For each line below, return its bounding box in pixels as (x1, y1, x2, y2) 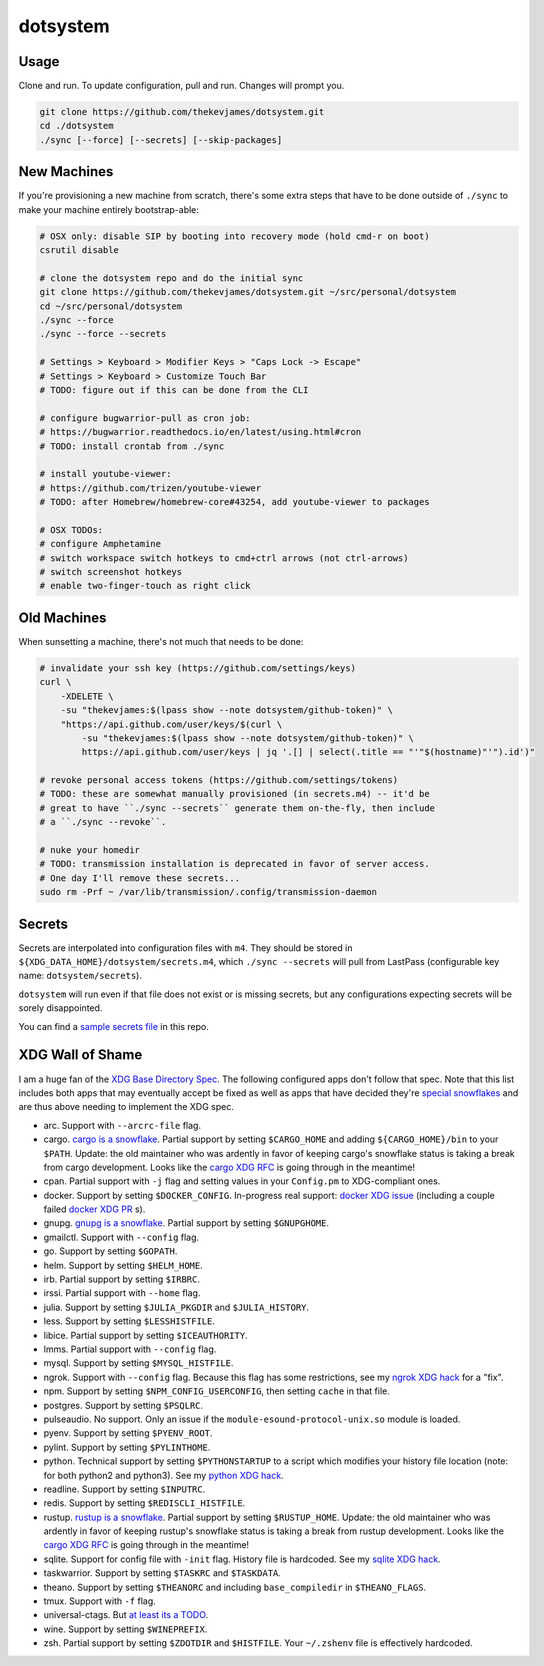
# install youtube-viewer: (39, 468, 172, 480)
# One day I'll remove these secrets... (39, 872, 240, 884)
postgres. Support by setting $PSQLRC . (43, 1399, 204, 1411)
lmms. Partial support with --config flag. (43, 1343, 217, 1355)
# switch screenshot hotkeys (39, 566, 183, 578)
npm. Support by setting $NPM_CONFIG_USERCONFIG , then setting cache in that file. (43, 1385, 390, 1397)
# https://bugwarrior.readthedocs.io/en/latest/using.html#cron (39, 426, 362, 438)
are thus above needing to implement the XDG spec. (18, 1101, 234, 1113)
